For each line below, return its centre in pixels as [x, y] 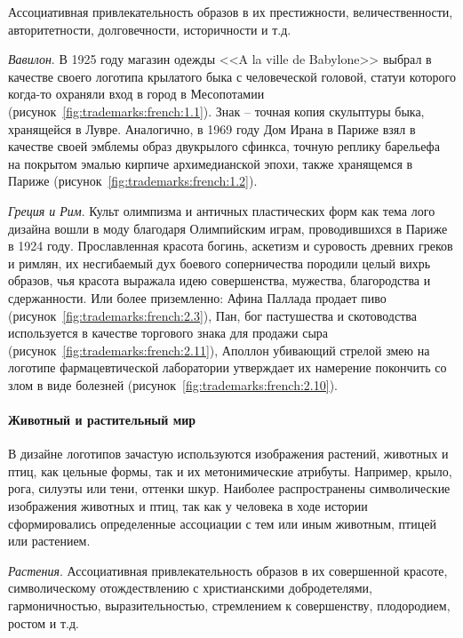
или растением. [49, 541]
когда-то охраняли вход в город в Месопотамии [136, 94]
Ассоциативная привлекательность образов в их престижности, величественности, [231, 12]
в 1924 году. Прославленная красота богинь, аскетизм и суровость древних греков [231, 246]
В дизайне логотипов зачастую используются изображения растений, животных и [228, 454]
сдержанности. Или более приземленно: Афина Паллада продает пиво [197, 297]
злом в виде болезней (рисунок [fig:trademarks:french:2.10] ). [173, 384]
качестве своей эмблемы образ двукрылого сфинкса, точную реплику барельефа [224, 146]
